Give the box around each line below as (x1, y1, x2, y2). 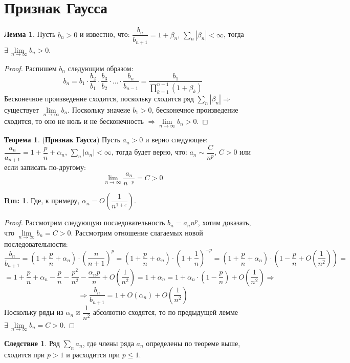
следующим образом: (68, 62, 134, 73)
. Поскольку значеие (68, 104, 130, 115)
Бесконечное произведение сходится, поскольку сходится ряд (4, 93, 194, 103)
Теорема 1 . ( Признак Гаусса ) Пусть (4, 134, 120, 145)
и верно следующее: (145, 134, 208, 145)
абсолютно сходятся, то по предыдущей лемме (93, 307, 238, 317)
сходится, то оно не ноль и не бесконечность (4, 116, 144, 126)
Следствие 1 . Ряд (4, 337, 60, 348)
